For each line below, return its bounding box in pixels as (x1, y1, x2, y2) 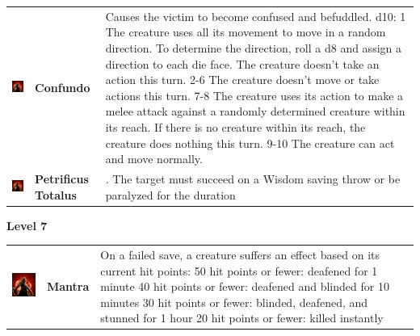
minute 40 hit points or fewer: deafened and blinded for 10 (100, 278, 389, 295)
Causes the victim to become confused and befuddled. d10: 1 (105, 7, 406, 24)
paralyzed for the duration (105, 186, 236, 203)
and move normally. (105, 150, 203, 167)
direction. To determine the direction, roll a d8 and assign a (105, 39, 401, 56)
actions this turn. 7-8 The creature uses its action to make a (105, 86, 404, 103)
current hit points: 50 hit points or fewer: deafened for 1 (100, 262, 378, 279)
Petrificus (35, 170, 89, 187)
